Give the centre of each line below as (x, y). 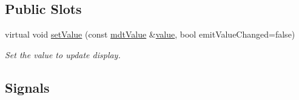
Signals (27, 87)
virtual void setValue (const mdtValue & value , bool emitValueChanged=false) (150, 34)
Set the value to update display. (63, 54)
